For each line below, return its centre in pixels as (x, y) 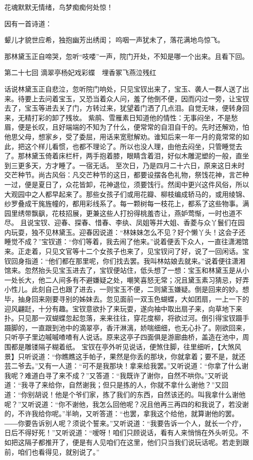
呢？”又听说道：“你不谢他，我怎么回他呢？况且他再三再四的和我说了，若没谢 (127, 404)
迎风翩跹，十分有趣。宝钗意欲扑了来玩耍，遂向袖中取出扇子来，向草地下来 (123, 308)
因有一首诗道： (28, 23)
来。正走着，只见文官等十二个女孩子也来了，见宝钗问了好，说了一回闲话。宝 (127, 251)
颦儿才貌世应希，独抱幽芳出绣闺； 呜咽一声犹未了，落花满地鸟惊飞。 (114, 40)
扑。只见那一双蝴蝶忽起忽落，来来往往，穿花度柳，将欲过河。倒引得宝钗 (120, 318)
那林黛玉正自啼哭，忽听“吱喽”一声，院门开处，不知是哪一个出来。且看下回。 (127, 56)
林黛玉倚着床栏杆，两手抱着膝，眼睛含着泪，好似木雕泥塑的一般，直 (133, 156)
